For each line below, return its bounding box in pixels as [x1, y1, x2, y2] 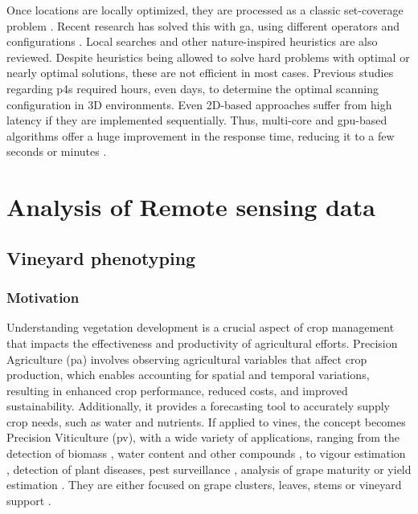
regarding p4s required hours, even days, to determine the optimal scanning [6, 80, 379, 96]
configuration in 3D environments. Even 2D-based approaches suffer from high [6, 96, 392, 112]
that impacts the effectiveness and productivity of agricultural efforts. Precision [6, 334, 398, 351]
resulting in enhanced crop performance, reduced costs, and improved [6, 381, 348, 398]
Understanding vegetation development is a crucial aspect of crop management [6, 319, 395, 336]
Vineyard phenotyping [6, 245, 196, 270]
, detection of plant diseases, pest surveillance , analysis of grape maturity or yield [6, 460, 412, 477]
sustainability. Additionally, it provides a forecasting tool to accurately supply [6, 398, 390, 414]
